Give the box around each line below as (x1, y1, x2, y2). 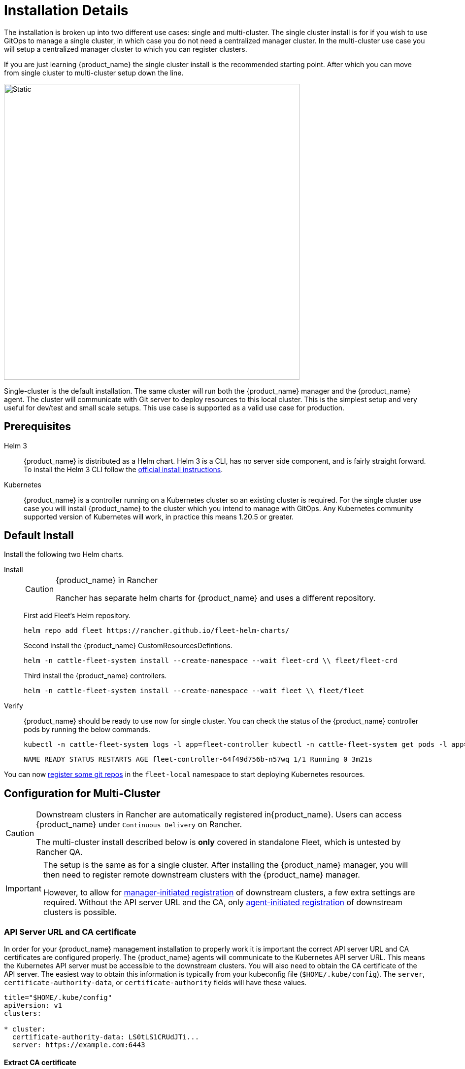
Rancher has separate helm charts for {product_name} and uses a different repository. (56, 593, 376, 603)
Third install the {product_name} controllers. (24, 671, 167, 680)
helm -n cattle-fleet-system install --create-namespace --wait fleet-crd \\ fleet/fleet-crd (24, 657, 398, 665)
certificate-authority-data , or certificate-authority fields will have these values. (4, 978, 307, 987)
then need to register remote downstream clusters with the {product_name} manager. (43, 870, 360, 880)
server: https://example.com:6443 (12, 1041, 145, 1049)
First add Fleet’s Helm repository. (24, 611, 131, 620)
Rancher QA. (36, 847, 83, 857)
